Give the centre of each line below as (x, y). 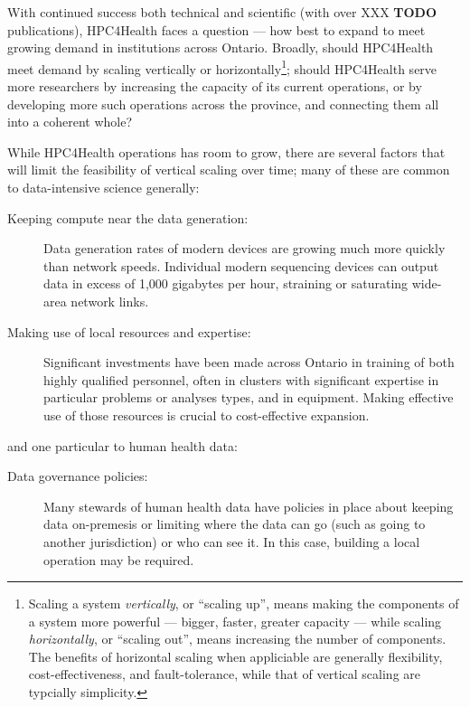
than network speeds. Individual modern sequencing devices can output (241, 265)
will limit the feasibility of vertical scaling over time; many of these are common (229, 170)
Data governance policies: (78, 476)
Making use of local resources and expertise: (129, 331)
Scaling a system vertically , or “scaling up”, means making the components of (244, 603)
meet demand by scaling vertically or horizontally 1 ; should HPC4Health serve (222, 67)
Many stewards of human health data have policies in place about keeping (249, 506)
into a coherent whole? (70, 122)
